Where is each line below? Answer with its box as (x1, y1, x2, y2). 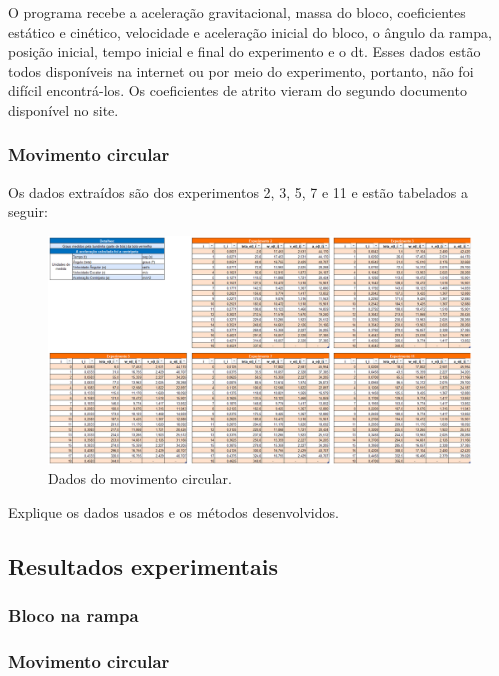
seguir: (8, 201, 48, 222)
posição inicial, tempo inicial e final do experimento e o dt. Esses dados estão (8, 41, 481, 62)
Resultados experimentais (8, 550, 278, 581)
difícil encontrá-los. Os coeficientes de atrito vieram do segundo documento (8, 80, 467, 101)
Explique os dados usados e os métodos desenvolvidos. (8, 501, 339, 522)
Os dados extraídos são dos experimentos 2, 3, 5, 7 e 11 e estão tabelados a (8, 181, 468, 202)
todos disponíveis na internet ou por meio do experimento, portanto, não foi (8, 60, 474, 81)
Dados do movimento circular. (48, 468, 232, 489)
